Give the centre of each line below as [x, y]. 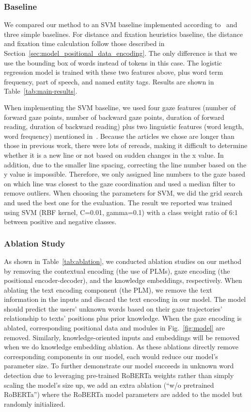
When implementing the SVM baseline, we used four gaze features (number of [120, 107]
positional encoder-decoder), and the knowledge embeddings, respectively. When [123, 280]
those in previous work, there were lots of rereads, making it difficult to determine [126, 145]
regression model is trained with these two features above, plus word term [114, 72]
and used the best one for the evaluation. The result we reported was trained [118, 202]
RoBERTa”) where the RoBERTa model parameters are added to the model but [123, 394]
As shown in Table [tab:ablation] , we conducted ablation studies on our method [123, 261]
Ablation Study [35, 243]
